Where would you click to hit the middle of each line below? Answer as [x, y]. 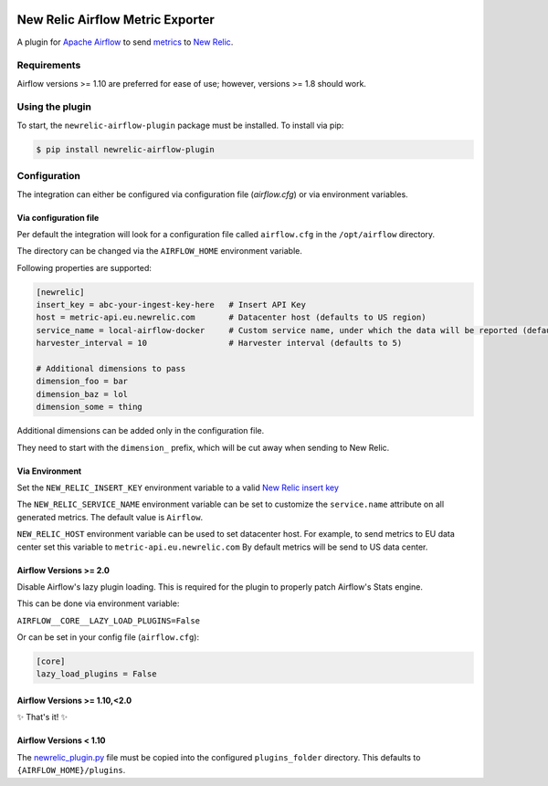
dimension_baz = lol [82, 394]
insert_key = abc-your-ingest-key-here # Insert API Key [171, 305]
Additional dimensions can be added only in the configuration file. [141, 431]
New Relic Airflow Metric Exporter [116, 20]
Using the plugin [54, 107]
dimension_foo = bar [82, 382]
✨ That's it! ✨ [42, 718]
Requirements [49, 66]
